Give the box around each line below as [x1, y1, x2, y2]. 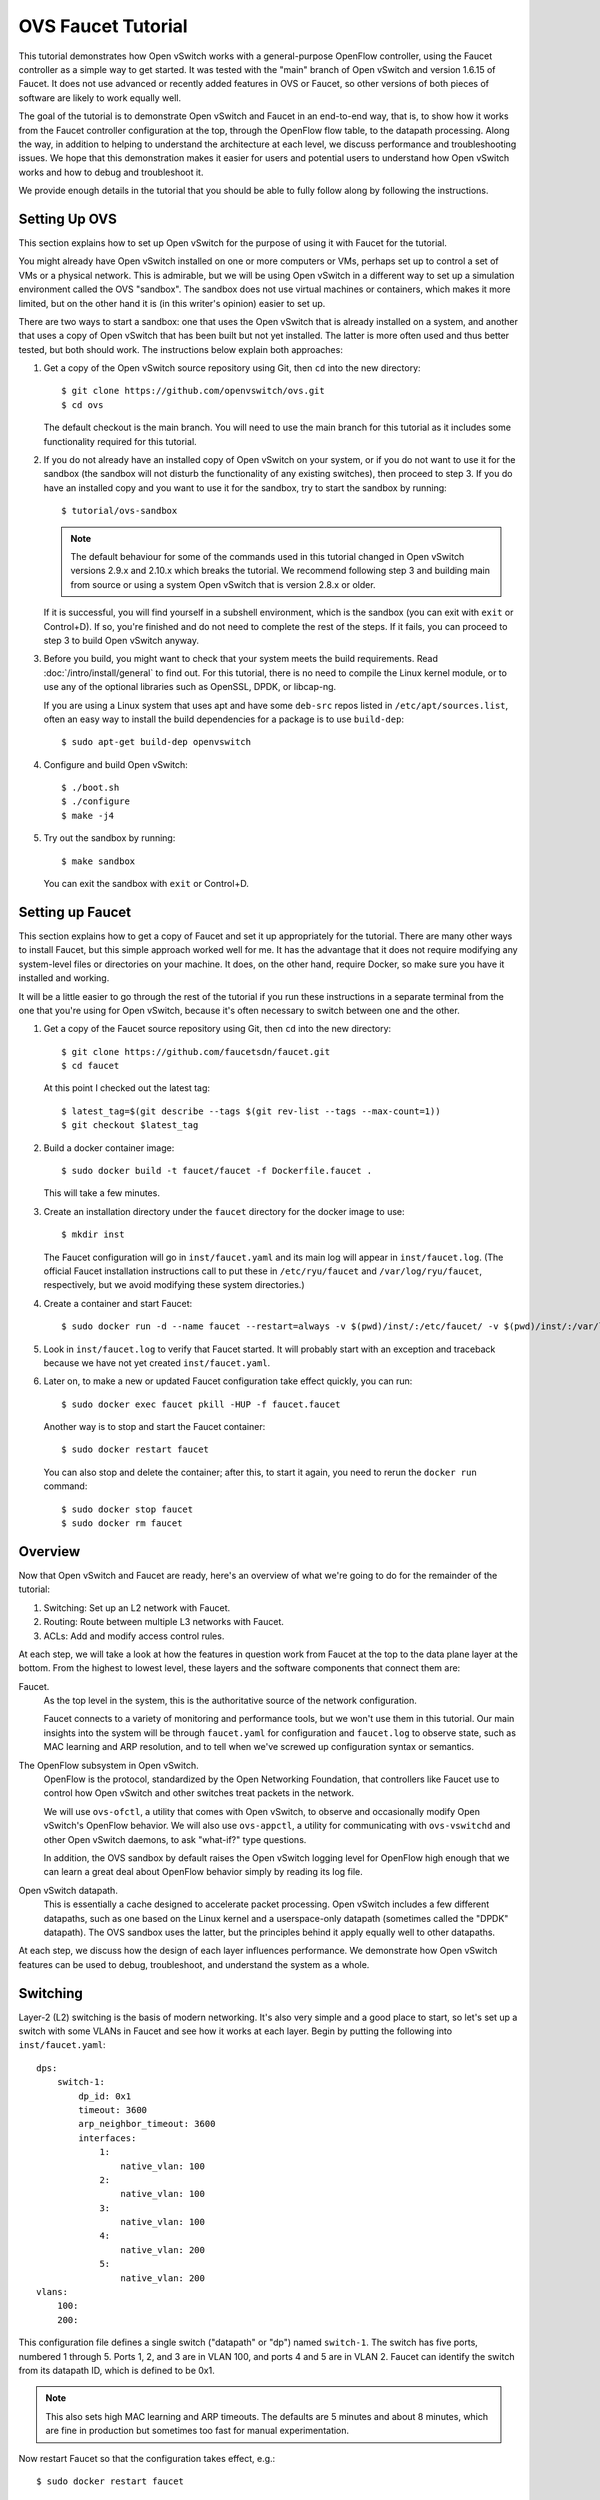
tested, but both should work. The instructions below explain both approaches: [18, 343, 344, 355]
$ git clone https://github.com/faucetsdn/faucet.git [61, 1046, 330, 1057]
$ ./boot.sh [61, 782, 120, 794]
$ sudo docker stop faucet [61, 1503, 194, 1515]
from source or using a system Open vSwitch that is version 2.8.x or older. [70, 578, 376, 590]
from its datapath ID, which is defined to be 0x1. [18, 2365, 215, 2376]
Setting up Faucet [18, 903, 132, 920]
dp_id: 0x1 [78, 2090, 132, 2102]
